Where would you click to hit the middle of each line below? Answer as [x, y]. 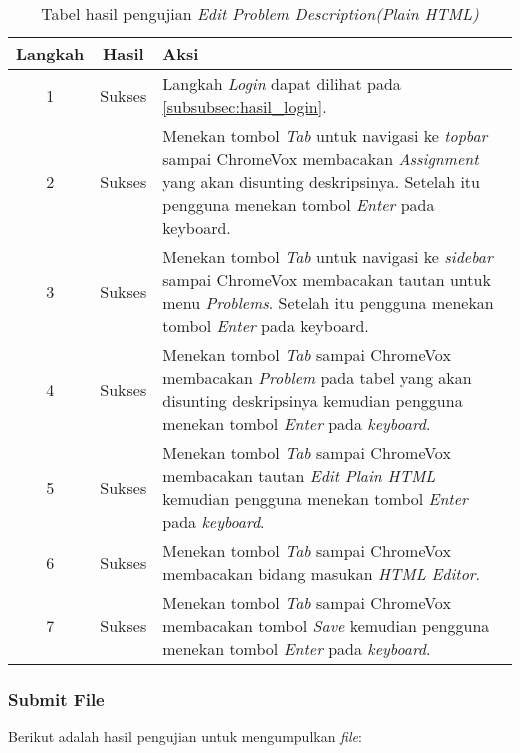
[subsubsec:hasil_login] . [244, 106]
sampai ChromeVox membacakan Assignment [320, 158]
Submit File [56, 698]
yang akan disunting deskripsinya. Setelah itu [321, 181]
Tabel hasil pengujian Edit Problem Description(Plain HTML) [260, 13]
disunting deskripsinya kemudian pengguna [312, 400]
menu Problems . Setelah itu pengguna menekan [328, 302]
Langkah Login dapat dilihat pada [281, 83]
